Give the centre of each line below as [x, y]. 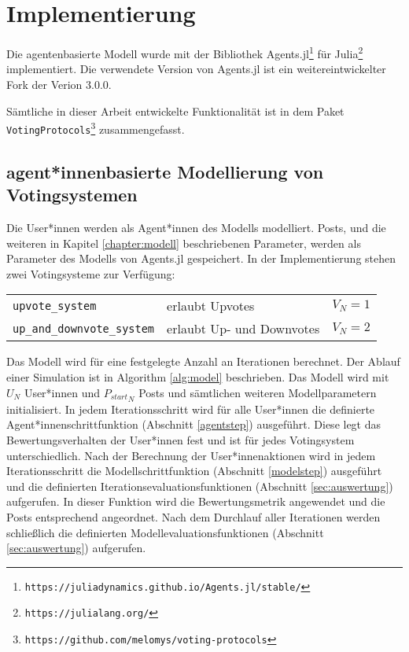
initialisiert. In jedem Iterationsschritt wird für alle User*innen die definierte [191, 409]
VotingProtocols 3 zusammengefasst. [96, 128]
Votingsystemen [72, 195]
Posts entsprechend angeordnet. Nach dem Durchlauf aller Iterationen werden [193, 517]
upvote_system [55, 306]
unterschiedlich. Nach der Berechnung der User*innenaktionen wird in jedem [191, 455]
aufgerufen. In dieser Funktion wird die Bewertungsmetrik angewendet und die [196, 501]
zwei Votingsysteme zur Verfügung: [91, 273]
